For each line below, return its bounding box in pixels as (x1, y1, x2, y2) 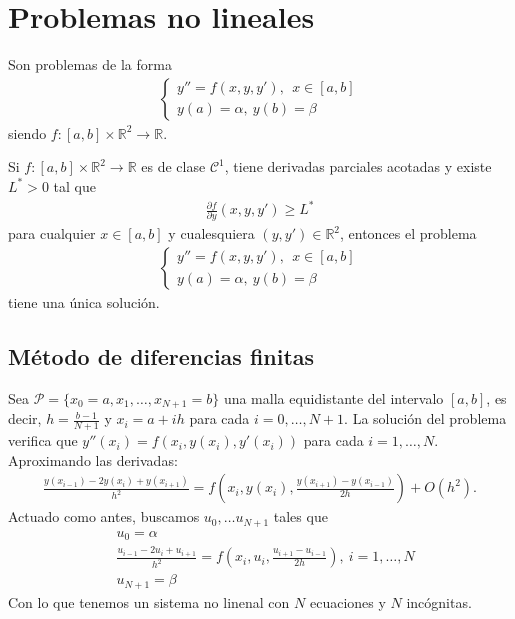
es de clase (141, 156, 206, 177)
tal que (53, 175, 96, 196)
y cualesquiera (168, 223, 255, 244)
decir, (8, 408, 42, 429)
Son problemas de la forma (8, 54, 172, 75)
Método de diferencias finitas (8, 340, 315, 371)
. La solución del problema (344, 408, 507, 429)
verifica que (8, 430, 78, 451)
